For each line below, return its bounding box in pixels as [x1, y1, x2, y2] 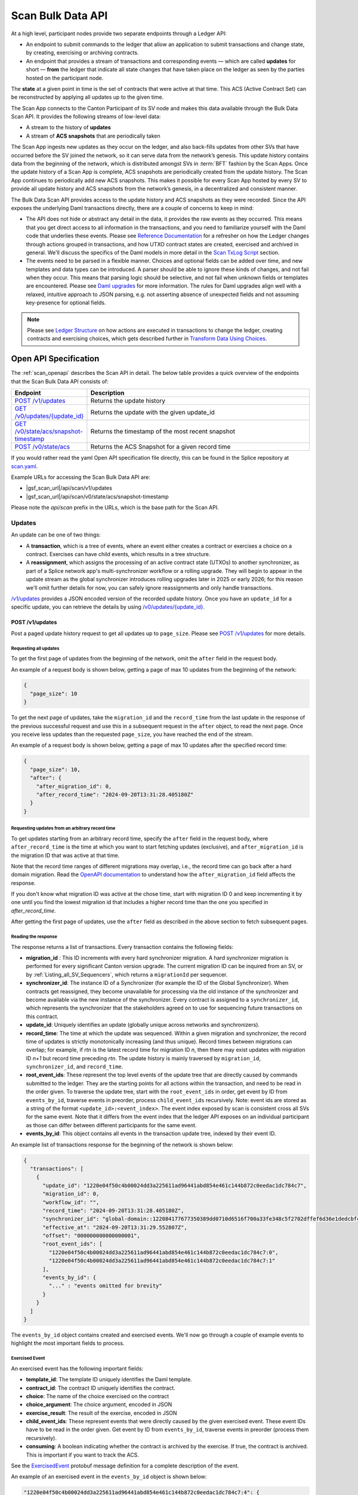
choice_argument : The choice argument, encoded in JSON [26, 1401, 172, 1408]
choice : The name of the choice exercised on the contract [26, 1392, 169, 1399]
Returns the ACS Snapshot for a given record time [90, 443, 231, 451]
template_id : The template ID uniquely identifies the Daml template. [26, 1376, 192, 1383]
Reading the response [11, 933, 58, 940]
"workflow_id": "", [42, 1199, 100, 1206]
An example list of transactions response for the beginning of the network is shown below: [11, 1141, 234, 1148]
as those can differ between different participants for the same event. [26, 1121, 197, 1128]
